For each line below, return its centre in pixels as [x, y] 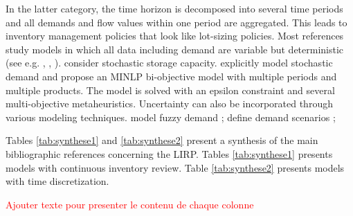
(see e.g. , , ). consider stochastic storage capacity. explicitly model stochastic [169, 63]
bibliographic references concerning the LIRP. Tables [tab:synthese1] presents [169, 153]
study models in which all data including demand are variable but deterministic [175, 49]
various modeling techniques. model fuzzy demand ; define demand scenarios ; [171, 117]
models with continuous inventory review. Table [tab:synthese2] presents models [175, 167]
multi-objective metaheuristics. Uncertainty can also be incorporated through [169, 103]
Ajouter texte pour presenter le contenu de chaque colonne [130, 204]
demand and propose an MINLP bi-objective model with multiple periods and [171, 76]
